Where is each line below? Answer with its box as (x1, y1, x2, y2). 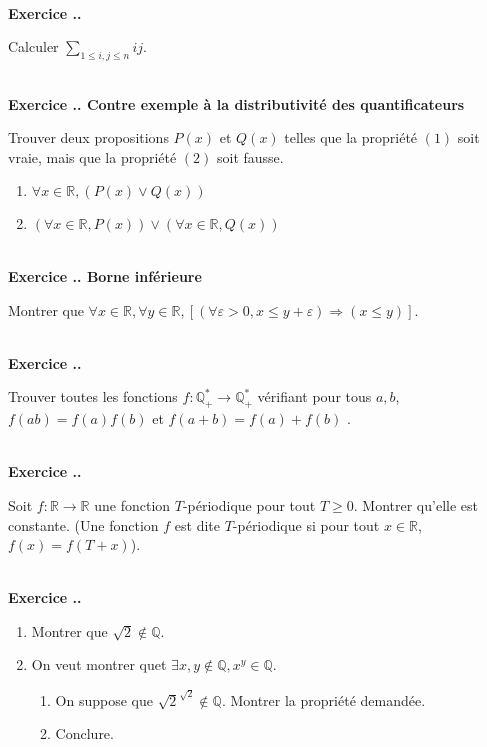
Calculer (8, 36, 59, 57)
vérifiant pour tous (257, 386, 372, 407)
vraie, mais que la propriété (8, 146, 177, 167)
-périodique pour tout (182, 494, 316, 515)
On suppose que (55, 689, 153, 710)
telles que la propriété (284, 127, 418, 148)
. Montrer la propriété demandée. (221, 689, 426, 710)
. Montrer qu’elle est (353, 494, 478, 515)
